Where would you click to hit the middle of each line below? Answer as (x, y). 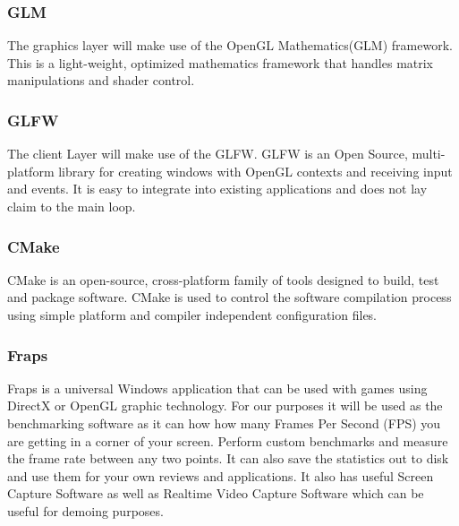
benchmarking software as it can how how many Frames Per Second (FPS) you (224, 423)
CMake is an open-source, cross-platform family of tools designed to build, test (223, 279)
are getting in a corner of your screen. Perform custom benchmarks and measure (228, 440)
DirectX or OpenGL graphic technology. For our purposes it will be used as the (225, 405)
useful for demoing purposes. (85, 510)
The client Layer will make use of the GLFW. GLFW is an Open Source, (208, 154)
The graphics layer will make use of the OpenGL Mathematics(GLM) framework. (230, 45)
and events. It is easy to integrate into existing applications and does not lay (217, 189)
